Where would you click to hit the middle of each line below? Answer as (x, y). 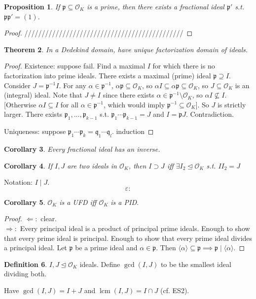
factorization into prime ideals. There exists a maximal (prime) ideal (108, 75)
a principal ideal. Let (36, 248)
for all (69, 104)
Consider (17, 85)
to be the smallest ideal (196, 264)
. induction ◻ (133, 131)
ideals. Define (100, 264)
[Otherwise (20, 104)
